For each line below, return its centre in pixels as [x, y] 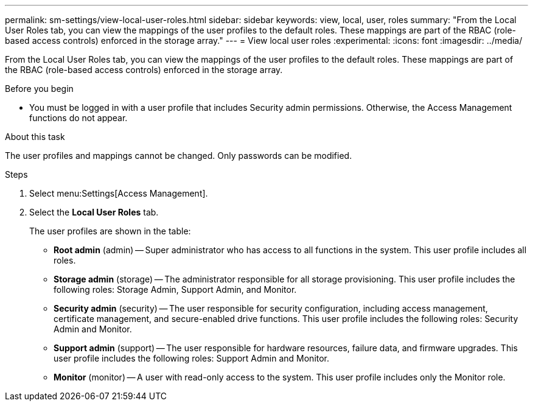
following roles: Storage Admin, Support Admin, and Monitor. [175, 289]
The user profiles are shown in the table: [110, 231]
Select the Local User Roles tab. [94, 212]
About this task [35, 137]
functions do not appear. [78, 118]
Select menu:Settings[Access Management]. [119, 193]
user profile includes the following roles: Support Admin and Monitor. [192, 358]
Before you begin [39, 89]
